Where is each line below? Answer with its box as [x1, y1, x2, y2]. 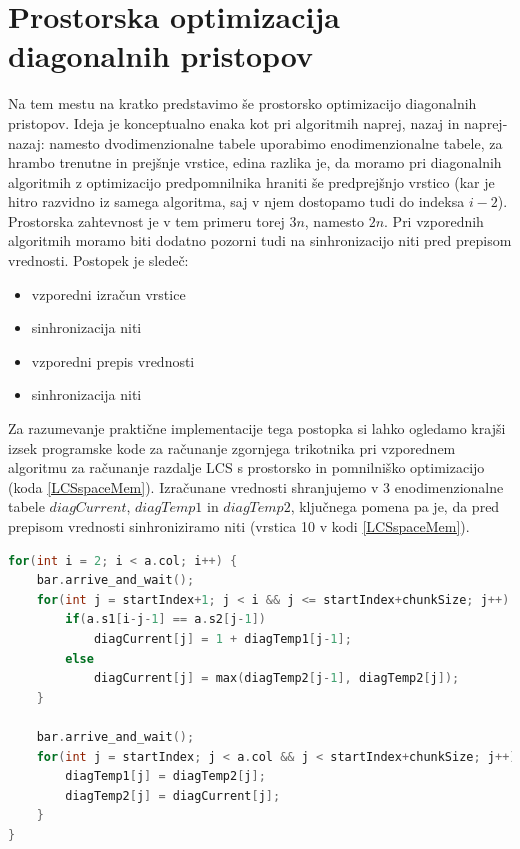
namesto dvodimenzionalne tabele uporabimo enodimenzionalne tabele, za [49, 132, 503, 153]
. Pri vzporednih [384, 210, 484, 231]
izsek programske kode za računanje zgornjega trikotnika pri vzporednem [8, 437, 456, 458]
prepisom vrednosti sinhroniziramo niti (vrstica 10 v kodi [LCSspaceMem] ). [8, 516, 470, 536]
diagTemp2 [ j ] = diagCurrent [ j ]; [65, 788, 281, 803]
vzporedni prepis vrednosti [31, 350, 195, 371]
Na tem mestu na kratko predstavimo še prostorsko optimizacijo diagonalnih [8, 93, 477, 114]
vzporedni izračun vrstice [31, 283, 186, 304]
